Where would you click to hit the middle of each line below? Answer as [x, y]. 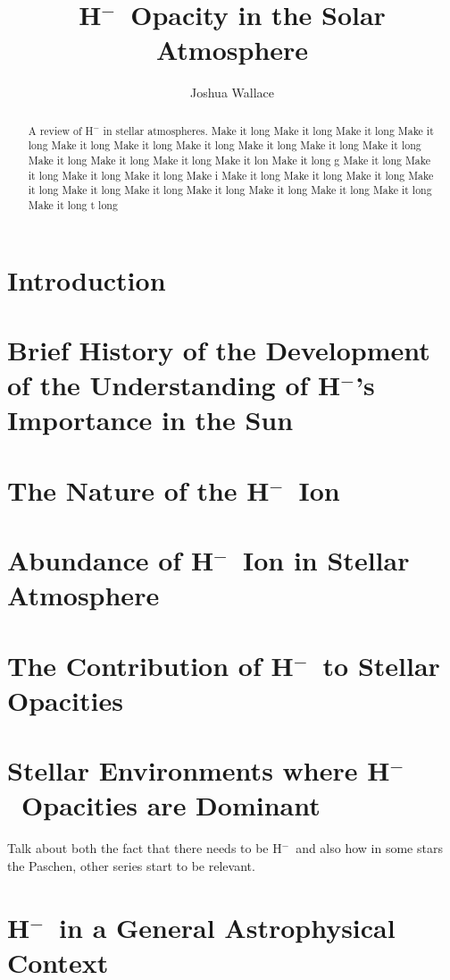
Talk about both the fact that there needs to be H [145, 848]
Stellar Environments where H [199, 770]
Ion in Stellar [326, 560]
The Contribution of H [150, 665]
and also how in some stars [369, 848]
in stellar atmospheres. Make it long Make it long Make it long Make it [268, 130]
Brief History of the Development [219, 350]
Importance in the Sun [150, 420]
